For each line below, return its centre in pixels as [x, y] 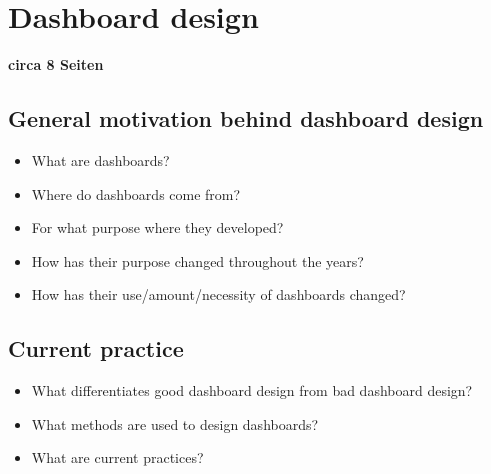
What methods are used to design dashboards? [175, 423]
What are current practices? [117, 457]
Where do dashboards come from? [136, 193]
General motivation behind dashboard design [246, 118]
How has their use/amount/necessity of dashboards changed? [218, 294]
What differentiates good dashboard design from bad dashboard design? [252, 390]
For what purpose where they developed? [157, 227]
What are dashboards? [100, 159]
